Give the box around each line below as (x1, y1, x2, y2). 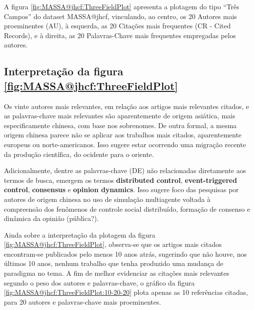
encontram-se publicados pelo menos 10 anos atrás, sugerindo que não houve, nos (4, 248, 247, 259)
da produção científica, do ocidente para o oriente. (4, 149, 154, 159)
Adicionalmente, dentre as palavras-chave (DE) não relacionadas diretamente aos (4, 165, 246, 176)
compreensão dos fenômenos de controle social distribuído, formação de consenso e (4, 203, 250, 214)
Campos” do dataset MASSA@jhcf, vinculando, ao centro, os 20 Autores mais (4, 11, 237, 21)
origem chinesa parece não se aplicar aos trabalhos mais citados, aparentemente (4, 130, 242, 140)
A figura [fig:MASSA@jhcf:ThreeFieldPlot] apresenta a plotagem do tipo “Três (4, 1, 239, 11)
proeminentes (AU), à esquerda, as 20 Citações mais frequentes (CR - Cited (4, 21, 231, 31)
